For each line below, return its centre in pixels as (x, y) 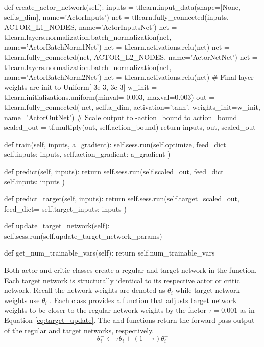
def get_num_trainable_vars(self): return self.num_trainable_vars (110, 253)
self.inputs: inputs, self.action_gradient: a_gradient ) (87, 154)
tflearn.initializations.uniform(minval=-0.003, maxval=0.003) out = (110, 97)
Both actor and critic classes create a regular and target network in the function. (130, 270)
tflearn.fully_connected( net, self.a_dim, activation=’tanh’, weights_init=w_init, (132, 107)
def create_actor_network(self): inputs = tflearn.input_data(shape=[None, (122, 7)
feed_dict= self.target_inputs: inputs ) (65, 208)
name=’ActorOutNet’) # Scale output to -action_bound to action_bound (121, 117)
